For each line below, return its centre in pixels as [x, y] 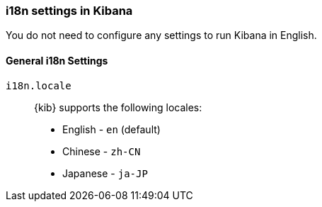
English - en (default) [111, 129]
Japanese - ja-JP [105, 173]
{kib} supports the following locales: [118, 107]
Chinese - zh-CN [102, 151]
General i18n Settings [57, 60]
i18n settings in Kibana [69, 11]
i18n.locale [39, 85]
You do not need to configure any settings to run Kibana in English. [161, 35]
